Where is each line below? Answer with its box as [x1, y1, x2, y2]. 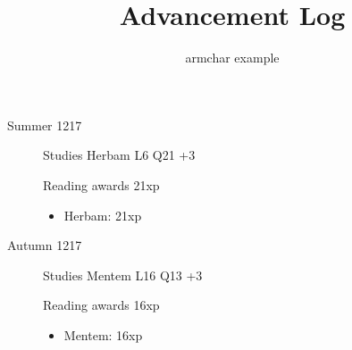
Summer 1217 [7, 115, 82, 134]
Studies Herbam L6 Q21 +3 [43, 146, 196, 164]
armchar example [185, 48, 280, 67]
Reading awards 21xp [43, 175, 160, 194]
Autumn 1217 [7, 236, 82, 254]
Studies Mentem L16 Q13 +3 [43, 265, 203, 284]
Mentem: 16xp [63, 325, 143, 344]
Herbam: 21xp [63, 205, 142, 224]
